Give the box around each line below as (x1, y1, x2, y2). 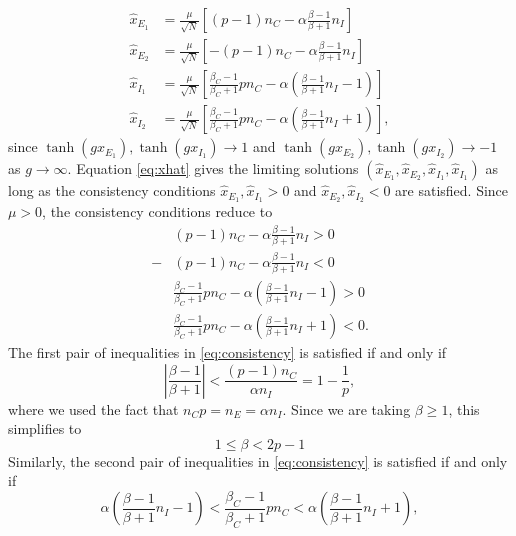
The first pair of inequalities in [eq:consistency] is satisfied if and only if (8, 341, 447, 362)
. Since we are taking (282, 398, 411, 419)
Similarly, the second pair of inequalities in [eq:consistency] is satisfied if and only (8, 450, 508, 471)
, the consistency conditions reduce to (42, 200, 273, 221)
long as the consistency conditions (8, 180, 216, 201)
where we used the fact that (8, 398, 179, 419)
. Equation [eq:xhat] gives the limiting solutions (67, 158, 359, 179)
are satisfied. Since (395, 180, 509, 201)
